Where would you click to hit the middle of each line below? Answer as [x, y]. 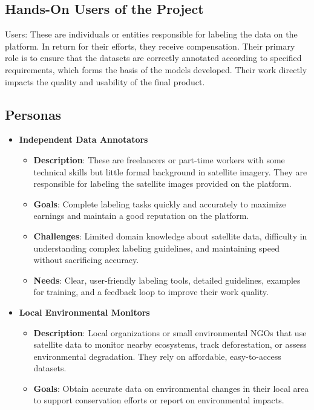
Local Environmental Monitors [84, 312]
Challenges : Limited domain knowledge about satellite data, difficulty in [170, 236]
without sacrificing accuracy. [86, 260]
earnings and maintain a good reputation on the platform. [141, 216]
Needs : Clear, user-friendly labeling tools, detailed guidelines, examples [167, 280]
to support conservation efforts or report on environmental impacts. [159, 400]
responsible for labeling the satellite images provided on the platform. [162, 184]
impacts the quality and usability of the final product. [105, 81]
